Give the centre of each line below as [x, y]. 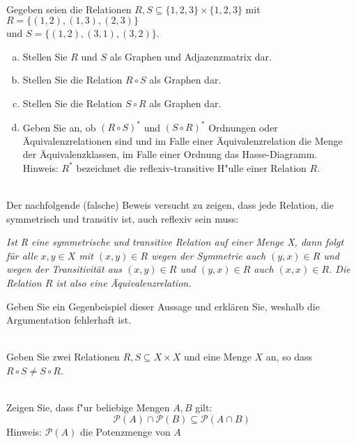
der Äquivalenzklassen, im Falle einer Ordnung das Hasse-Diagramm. [170, 154]
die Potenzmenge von [125, 431]
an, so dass [289, 357]
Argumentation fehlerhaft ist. [69, 320]
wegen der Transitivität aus [64, 269]
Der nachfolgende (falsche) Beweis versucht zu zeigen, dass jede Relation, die [170, 205]
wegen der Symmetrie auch [209, 255]
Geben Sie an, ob [59, 127]
